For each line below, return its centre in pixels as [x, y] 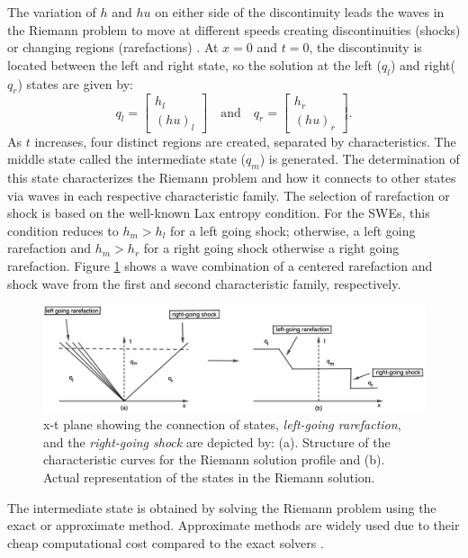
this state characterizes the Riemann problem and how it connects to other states [232, 178]
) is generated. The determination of [360, 159]
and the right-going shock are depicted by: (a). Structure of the [217, 441]
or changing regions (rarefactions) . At [113, 47]
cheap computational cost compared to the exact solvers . [166, 542]
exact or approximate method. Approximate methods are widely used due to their [234, 525]
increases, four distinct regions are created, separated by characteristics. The [245, 141]
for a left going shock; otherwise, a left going [293, 230]
